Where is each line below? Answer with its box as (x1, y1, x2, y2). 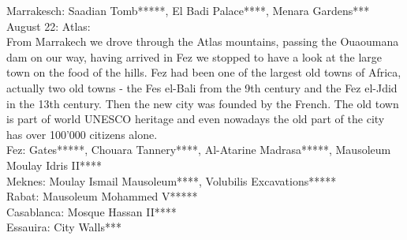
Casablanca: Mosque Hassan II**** (6, 203, 177, 219)
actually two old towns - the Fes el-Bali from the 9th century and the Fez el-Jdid (6, 79, 398, 96)
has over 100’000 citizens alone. (6, 126, 158, 142)
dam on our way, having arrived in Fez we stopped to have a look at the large (6, 48, 383, 65)
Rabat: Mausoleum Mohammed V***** (6, 188, 198, 204)
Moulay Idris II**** (6, 156, 103, 173)
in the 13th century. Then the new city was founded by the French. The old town (6, 95, 399, 111)
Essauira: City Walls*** (6, 219, 121, 235)
